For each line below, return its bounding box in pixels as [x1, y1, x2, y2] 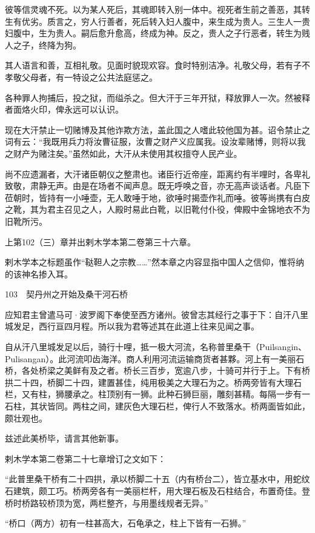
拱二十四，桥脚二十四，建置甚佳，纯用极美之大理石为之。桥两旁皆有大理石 [5, 376, 302, 388]
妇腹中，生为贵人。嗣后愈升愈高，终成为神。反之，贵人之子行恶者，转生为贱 [5, 27, 310, 39]
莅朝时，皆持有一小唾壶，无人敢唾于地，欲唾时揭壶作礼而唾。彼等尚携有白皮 [5, 191, 310, 204]
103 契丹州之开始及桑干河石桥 [5, 288, 128, 300]
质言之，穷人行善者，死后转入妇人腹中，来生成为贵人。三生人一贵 [47, 15, 310, 27]
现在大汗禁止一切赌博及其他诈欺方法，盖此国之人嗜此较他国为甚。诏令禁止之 [5, 123, 310, 136]
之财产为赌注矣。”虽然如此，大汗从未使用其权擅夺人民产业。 [5, 147, 242, 159]
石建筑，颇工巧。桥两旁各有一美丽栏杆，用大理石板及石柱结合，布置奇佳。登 [5, 485, 310, 497]
